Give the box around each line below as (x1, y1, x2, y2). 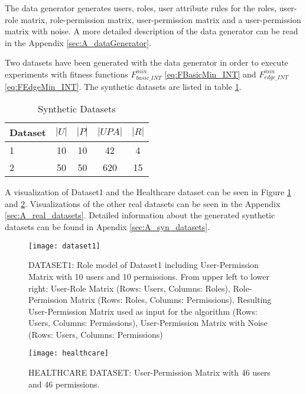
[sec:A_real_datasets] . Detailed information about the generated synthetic (5, 209, 275, 221)
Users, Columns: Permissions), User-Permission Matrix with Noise (28, 317, 268, 329)
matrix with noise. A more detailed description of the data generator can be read (5, 25, 298, 37)
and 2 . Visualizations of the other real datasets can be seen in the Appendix (5, 197, 281, 209)
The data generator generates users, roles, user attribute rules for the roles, (5, 2, 277, 14)
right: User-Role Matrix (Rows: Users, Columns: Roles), (28, 282, 230, 294)
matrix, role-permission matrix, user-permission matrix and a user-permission (21, 13, 301, 25)
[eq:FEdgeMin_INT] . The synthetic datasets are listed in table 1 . (5, 80, 242, 92)
